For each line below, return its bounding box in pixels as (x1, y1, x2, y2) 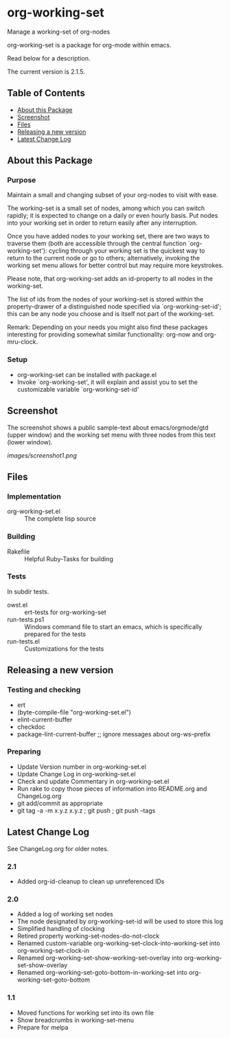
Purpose (7, 175, 36, 185)
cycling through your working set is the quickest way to (48, 247, 205, 255)
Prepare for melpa (16, 1023, 69, 1031)
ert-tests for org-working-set (24, 608, 106, 616)
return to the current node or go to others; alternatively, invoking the (7, 254, 200, 262)
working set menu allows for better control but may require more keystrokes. (7, 261, 224, 269)
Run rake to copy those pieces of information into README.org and (16, 785, 207, 793)
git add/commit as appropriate (16, 799, 103, 807)
